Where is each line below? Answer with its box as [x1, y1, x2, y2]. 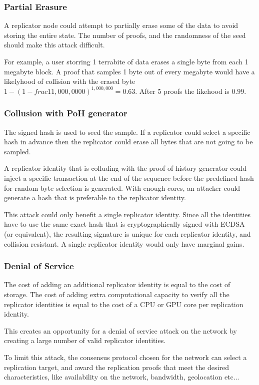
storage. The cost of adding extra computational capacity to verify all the [4, 289, 229, 299]
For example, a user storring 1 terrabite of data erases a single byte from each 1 [4, 56, 248, 66]
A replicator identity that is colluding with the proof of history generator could [4, 163, 247, 173]
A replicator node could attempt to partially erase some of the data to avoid [4, 20, 238, 30]
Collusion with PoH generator [4, 107, 127, 119]
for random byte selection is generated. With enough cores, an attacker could [4, 182, 240, 193]
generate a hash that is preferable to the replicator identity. [4, 192, 186, 203]
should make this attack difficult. [4, 39, 105, 50]
